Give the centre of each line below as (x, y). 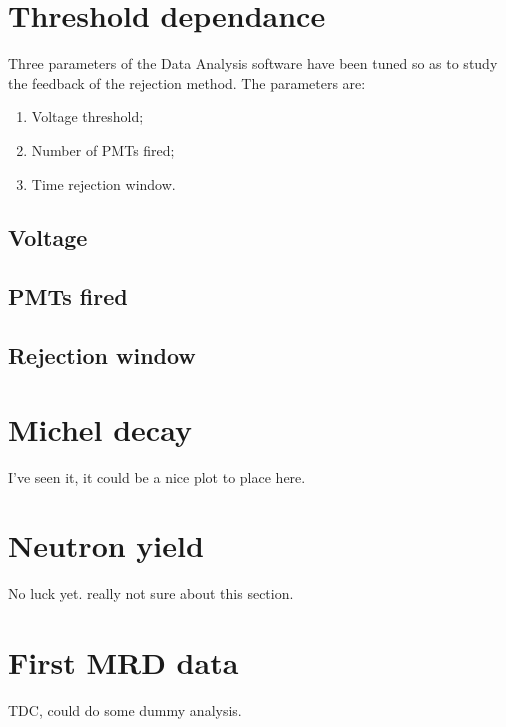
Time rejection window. (103, 183)
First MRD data (123, 662)
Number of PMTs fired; (103, 149)
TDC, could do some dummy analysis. (125, 710)
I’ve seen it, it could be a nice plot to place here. (157, 476)
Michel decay (100, 428)
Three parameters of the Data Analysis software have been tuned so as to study (253, 63)
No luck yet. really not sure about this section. (151, 593)
